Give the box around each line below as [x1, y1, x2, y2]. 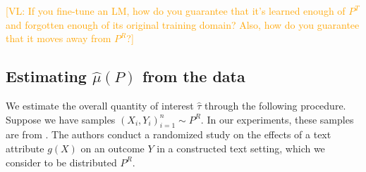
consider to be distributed [6, 154, 117, 169]
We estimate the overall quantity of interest [6, 98, 194, 112]
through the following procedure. [205, 98, 346, 112]
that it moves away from [6, 31, 111, 46]
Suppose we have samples [6, 112, 116, 126]
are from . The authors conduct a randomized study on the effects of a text [6, 127, 331, 142]
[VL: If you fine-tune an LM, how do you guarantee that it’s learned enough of [6, 4, 346, 18]
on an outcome [80, 140, 145, 155]
